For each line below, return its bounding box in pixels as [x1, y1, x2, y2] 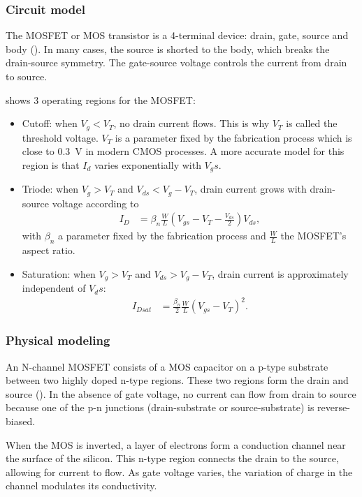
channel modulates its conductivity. [6, 478, 157, 493]
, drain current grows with [194, 181, 307, 196]
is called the [286, 116, 338, 131]
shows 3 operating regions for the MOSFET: [6, 92, 196, 107]
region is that [22, 157, 80, 172]
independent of [22, 281, 86, 295]
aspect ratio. [22, 243, 75, 258]
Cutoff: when [22, 116, 78, 131]
